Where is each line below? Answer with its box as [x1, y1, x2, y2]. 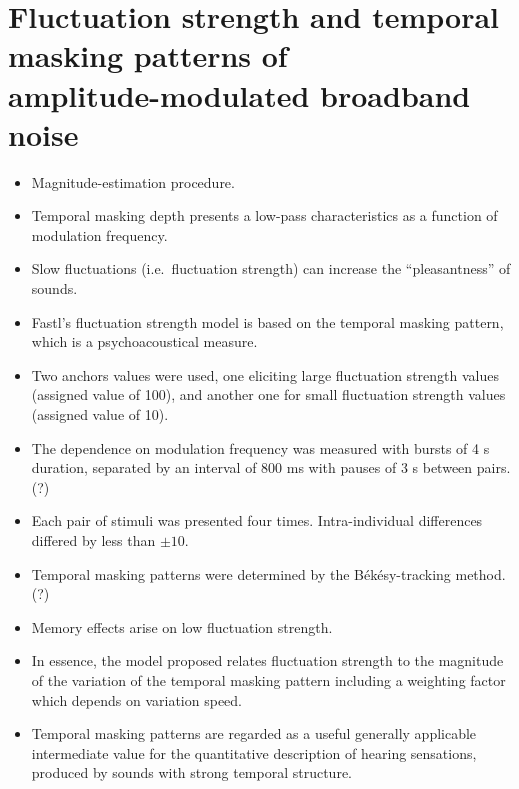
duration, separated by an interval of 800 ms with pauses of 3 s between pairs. [31, 457, 511, 478]
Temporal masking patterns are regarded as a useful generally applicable [31, 723, 477, 744]
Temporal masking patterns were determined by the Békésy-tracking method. [31, 563, 506, 584]
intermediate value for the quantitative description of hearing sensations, [31, 742, 477, 763]
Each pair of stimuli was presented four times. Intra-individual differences [31, 510, 483, 531]
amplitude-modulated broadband [8, 74, 471, 115]
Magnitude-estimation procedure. [31, 171, 235, 192]
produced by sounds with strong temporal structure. [31, 762, 353, 783]
